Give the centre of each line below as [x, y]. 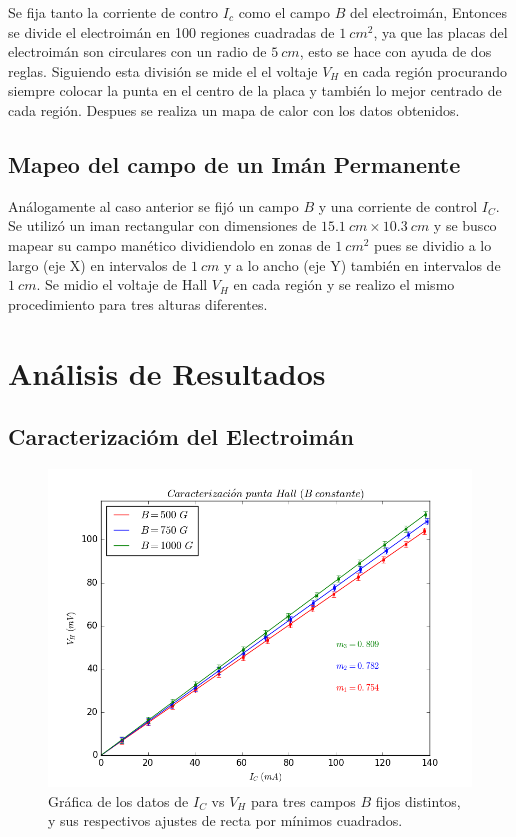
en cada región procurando [425, 70]
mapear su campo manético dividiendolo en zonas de [169, 244]
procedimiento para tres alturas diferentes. [138, 303]
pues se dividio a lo [433, 244]
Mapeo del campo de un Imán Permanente [234, 163]
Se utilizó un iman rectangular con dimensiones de [162, 225]
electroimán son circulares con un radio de [137, 51]
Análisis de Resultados [167, 372]
